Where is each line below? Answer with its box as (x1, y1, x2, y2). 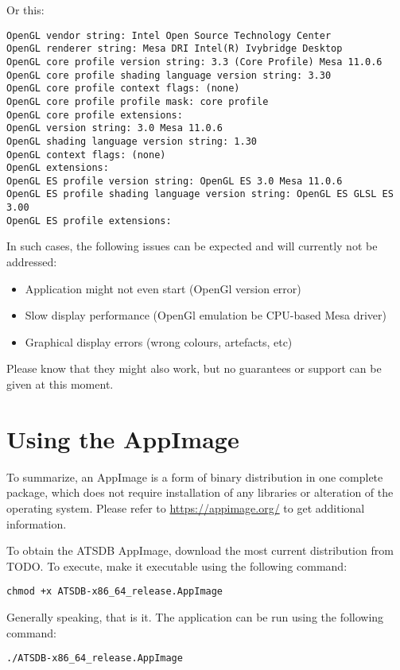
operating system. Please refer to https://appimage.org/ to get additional (6, 499, 365, 516)
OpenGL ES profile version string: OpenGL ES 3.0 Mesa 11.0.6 (6, 175, 343, 187)
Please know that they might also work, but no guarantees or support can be (6, 360, 382, 377)
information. (6, 515, 67, 532)
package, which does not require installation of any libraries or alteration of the (6, 484, 394, 501)
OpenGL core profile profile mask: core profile (6, 95, 269, 107)
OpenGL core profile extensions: (6, 109, 183, 121)
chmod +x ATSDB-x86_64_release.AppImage (6, 586, 223, 598)
